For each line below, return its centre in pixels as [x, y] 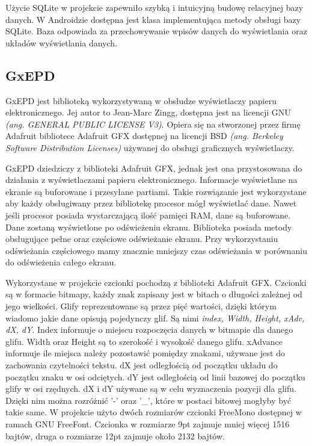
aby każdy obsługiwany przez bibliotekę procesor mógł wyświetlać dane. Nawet [151, 203]
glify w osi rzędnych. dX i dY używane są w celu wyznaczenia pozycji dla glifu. [151, 389]
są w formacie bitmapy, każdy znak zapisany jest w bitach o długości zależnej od [154, 294]
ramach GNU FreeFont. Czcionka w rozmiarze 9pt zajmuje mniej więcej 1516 [148, 424]
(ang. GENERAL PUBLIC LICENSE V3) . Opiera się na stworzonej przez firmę [153, 124]
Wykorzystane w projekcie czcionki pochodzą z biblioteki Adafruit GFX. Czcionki [156, 282]
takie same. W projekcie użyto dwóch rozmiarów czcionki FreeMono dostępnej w [154, 412]
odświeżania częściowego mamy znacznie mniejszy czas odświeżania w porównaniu [156, 250]
